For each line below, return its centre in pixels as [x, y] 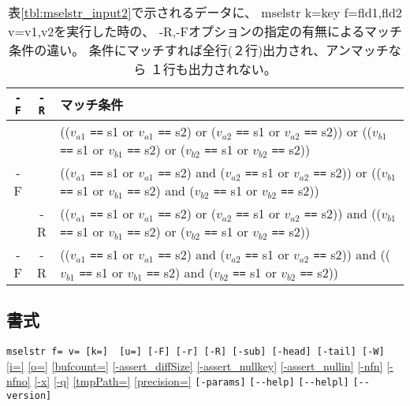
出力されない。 [232, 69]
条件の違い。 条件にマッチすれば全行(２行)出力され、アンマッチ [199, 50]
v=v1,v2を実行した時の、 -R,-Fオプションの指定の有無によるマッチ [205, 31]
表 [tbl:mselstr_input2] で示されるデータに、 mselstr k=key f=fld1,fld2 [205, 12]
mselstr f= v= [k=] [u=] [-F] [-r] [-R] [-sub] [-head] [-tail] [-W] [196, 352]
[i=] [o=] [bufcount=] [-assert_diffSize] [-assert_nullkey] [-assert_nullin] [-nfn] [195, 365]
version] [29, 396]
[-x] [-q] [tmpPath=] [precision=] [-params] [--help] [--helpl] [192, 381]
